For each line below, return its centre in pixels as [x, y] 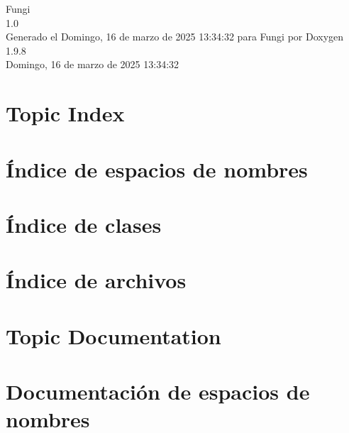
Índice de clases [84, 224]
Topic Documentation [113, 335]
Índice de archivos [96, 280]
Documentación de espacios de [158, 391]
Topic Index [65, 113]
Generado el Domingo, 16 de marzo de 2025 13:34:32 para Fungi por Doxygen [175, 37]
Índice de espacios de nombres [157, 169]
